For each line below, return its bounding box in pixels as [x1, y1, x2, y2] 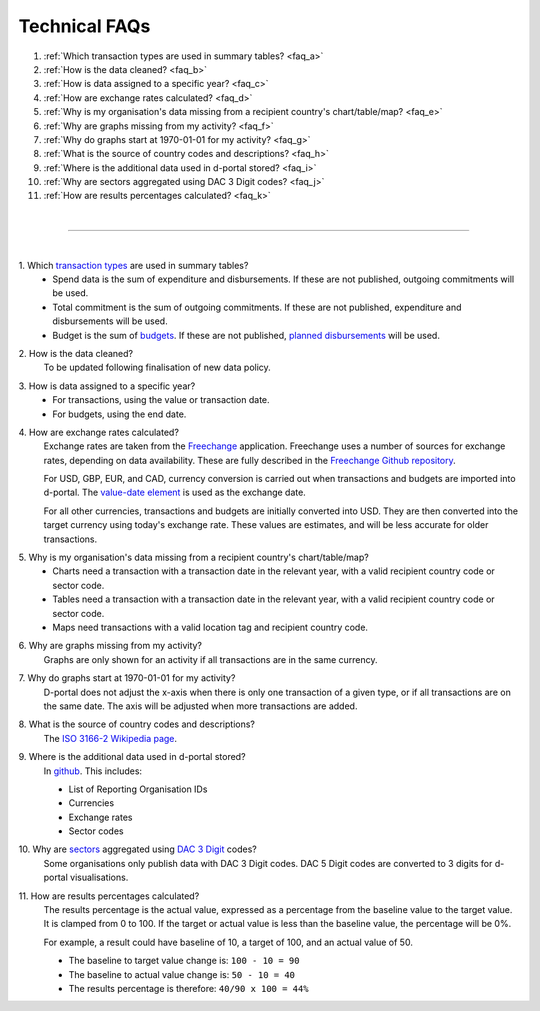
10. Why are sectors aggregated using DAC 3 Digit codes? [18, 843, 257, 855]
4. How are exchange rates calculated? [18, 426, 180, 438]
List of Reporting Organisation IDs [68, 783, 208, 795]
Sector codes [68, 825, 124, 837]
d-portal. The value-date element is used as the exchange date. [43, 486, 307, 499]
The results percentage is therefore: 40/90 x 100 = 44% [68, 982, 309, 994]
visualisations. [70, 871, 129, 884]
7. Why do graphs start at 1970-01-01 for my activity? [18, 672, 236, 684]
